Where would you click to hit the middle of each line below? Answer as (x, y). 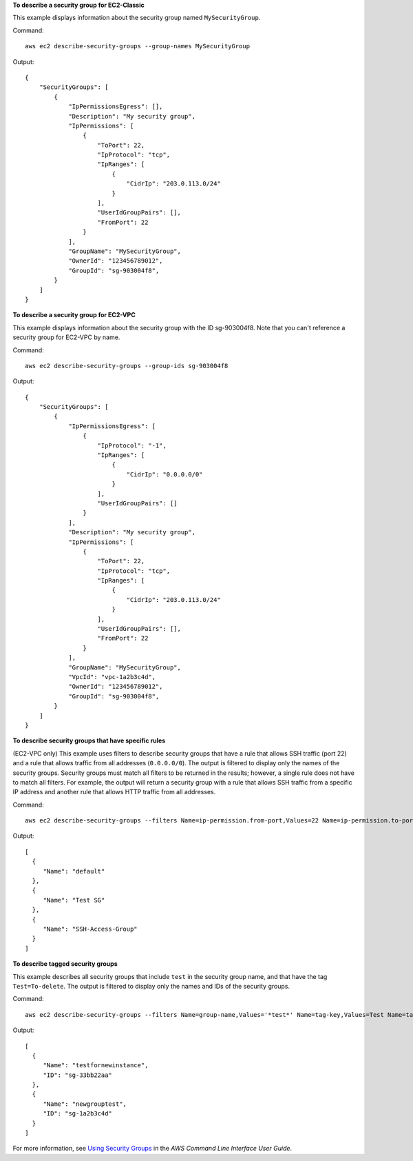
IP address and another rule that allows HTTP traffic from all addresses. (114, 792)
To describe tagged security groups (65, 964)
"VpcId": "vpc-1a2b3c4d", (112, 677)
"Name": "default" (74, 871)
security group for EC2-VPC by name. (66, 337)
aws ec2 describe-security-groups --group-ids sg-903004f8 (127, 366)
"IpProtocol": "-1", (132, 445)
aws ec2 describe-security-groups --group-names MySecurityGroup (138, 46)
